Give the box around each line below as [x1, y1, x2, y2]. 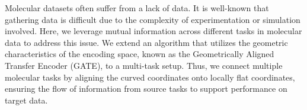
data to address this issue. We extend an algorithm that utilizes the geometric [5, 36, 288, 48]
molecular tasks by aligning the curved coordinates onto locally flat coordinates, [5, 71, 295, 83]
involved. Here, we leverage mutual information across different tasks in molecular [5, 25, 302, 37]
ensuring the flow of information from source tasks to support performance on [5, 82, 287, 95]
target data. [5, 94, 48, 106]
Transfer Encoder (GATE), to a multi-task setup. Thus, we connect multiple [5, 59, 283, 71]
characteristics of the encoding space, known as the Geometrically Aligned [5, 48, 274, 60]
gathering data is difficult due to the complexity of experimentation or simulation [5, 13, 300, 25]
